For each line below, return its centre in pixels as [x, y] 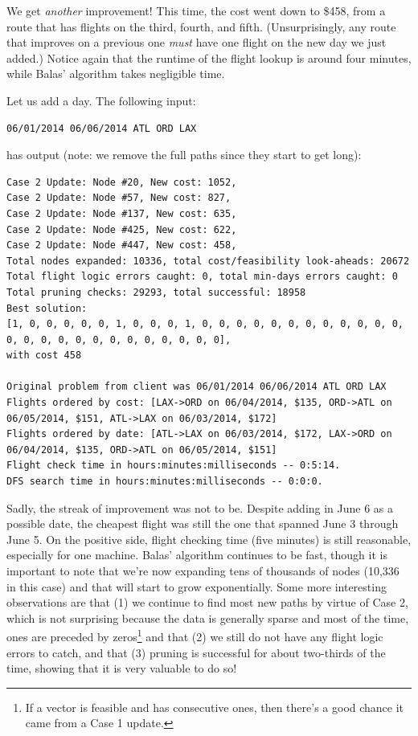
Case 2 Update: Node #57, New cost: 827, [119, 198]
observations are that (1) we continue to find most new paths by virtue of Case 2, [207, 602]
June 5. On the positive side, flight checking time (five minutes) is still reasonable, [209, 539]
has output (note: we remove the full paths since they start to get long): [184, 155]
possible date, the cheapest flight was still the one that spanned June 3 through [203, 523]
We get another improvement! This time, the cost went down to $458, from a [196, 10]
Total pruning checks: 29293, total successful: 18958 [156, 292]
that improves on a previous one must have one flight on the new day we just [197, 42]
